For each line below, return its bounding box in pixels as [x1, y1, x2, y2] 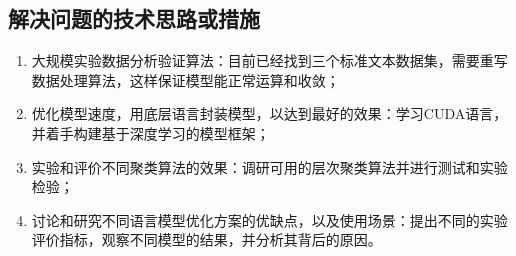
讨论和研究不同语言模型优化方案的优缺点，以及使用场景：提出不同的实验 [31, 209, 508, 230]
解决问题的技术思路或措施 [8, 3, 260, 34]
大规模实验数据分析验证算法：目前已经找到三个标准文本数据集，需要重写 [31, 50, 508, 71]
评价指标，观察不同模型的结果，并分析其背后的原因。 [31, 229, 382, 250]
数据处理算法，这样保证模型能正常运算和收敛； [31, 69, 340, 90]
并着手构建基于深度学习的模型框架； [31, 122, 270, 143]
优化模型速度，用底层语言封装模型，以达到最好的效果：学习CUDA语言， [31, 103, 508, 124]
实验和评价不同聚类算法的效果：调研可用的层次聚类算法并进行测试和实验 [31, 156, 508, 177]
